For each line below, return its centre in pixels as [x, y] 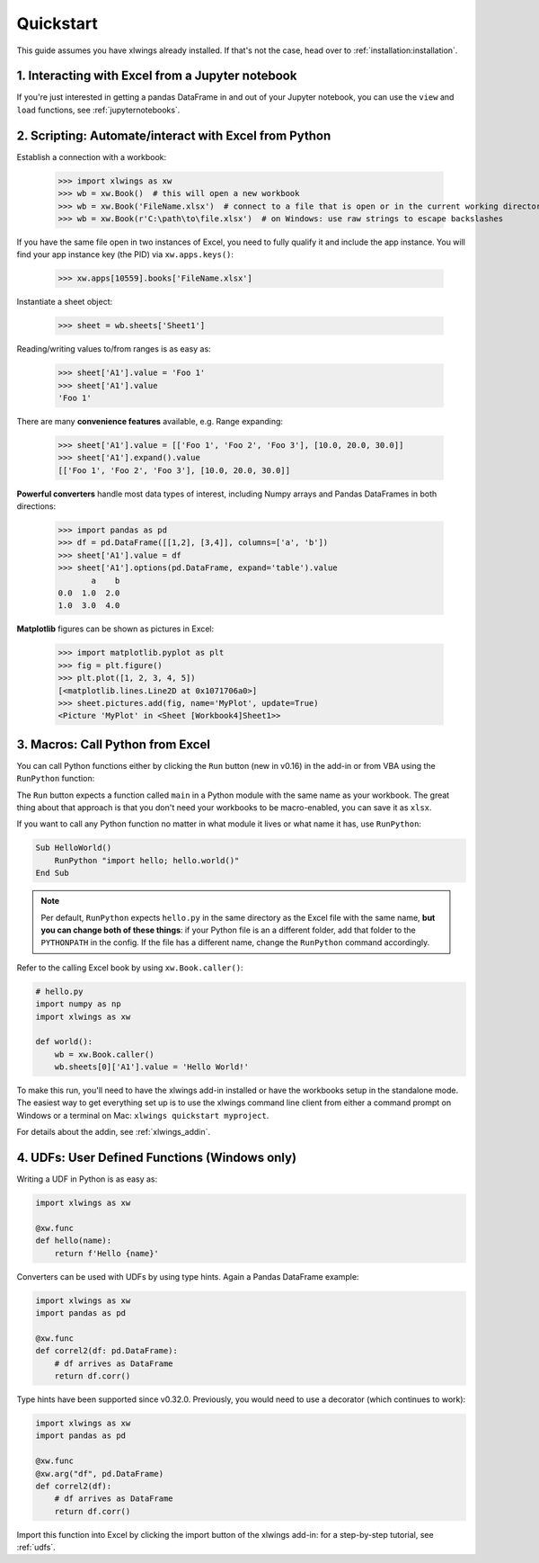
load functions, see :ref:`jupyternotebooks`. [98, 110]
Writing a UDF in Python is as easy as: [87, 1179]
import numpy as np [78, 1004]
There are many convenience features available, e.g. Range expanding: [150, 421]
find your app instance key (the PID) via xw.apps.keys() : [125, 255]
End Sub [52, 873]
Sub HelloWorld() [74, 848]
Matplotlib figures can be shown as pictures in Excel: [115, 629]
